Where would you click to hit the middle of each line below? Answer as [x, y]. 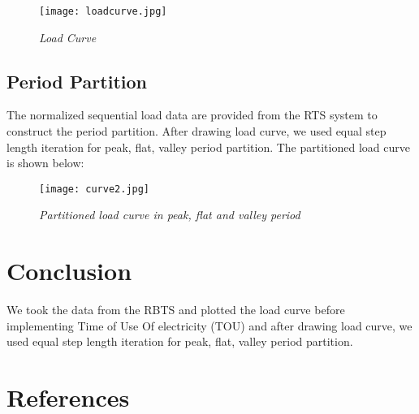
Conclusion [69, 271]
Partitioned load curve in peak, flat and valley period [170, 215]
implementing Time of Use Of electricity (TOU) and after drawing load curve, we [209, 325]
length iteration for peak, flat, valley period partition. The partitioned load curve [208, 147]
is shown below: [45, 163]
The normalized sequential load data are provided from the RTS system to [192, 115]
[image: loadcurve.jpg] [103, 11]
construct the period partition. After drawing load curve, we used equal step [197, 131]
